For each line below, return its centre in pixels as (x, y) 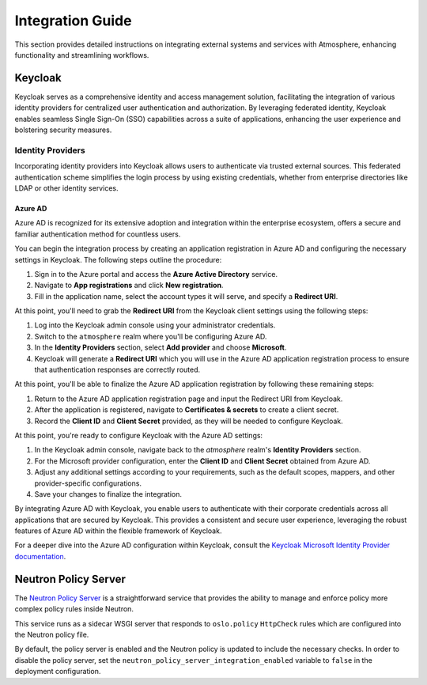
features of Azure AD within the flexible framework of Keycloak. (118, 531)
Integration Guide (73, 21)
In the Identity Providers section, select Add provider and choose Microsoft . (161, 347)
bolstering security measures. (63, 130)
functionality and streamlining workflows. (82, 55)
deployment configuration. (58, 672)
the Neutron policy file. (52, 634)
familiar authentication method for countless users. (98, 234)
